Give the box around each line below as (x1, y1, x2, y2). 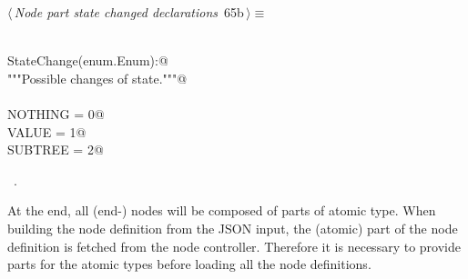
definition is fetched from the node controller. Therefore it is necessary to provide (7, 236, 461, 255)
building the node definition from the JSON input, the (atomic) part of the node (7, 218, 458, 237)
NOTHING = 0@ (7, 104, 105, 123)
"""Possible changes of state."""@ (7, 68, 188, 87)
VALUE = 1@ (7, 122, 86, 141)
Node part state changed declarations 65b (14, 3, 244, 21)
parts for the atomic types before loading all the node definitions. (7, 254, 371, 274)
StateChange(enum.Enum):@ (7, 51, 168, 70)
